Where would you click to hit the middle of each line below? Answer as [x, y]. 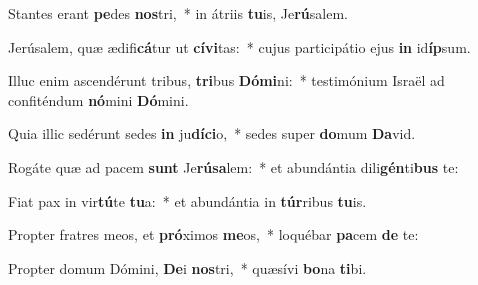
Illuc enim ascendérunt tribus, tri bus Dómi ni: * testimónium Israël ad [226, 80]
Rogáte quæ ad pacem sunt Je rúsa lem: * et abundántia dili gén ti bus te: [233, 166]
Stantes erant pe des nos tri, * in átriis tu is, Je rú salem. [178, 13]
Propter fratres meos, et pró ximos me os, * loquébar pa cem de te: [213, 234]
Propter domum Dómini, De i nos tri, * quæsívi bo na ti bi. [187, 267]
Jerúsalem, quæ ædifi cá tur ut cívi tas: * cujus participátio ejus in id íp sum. [239, 46]
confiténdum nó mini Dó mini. [98, 99]
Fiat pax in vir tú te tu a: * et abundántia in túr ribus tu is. [187, 200]
